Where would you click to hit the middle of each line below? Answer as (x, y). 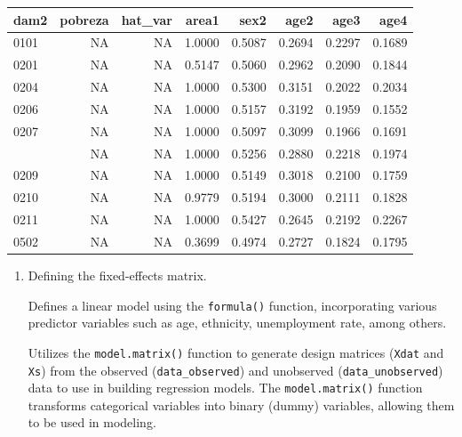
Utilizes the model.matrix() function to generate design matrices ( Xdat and (236, 352)
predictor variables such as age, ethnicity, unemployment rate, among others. (237, 323)
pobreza (84, 19)
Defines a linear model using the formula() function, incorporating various (232, 305)
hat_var (147, 19)
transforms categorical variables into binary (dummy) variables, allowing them (241, 405)
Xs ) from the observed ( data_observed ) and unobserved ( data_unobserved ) (235, 370)
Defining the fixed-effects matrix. (117, 275)
